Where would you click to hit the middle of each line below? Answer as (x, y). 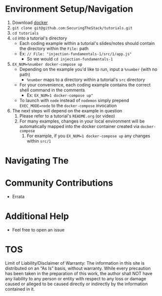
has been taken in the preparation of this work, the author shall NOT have (79, 273)
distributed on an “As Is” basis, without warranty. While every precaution (78, 268)
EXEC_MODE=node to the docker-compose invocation (68, 106)
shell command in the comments (52, 90)
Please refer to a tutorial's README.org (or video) (67, 116)
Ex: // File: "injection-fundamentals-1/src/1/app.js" (76, 53)
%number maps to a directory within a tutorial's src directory (86, 80)
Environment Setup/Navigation (69, 9)
